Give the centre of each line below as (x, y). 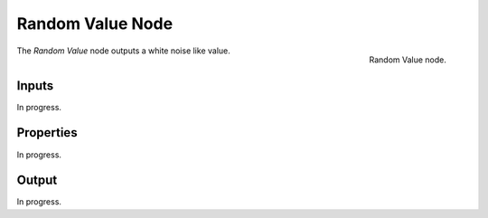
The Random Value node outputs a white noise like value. (123, 51)
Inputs (35, 85)
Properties (47, 133)
